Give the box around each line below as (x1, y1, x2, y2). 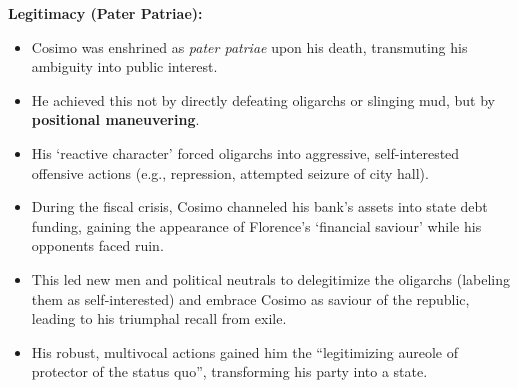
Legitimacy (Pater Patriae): (8, 3, 203, 23)
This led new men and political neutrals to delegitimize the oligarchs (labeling (31, 268, 511, 289)
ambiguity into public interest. (31, 56, 218, 77)
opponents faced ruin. (31, 235, 164, 256)
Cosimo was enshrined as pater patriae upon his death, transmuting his (31, 36, 468, 57)
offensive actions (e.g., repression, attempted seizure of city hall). (31, 162, 429, 183)
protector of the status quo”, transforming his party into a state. (31, 361, 428, 382)
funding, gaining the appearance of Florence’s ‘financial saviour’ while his (31, 215, 482, 236)
